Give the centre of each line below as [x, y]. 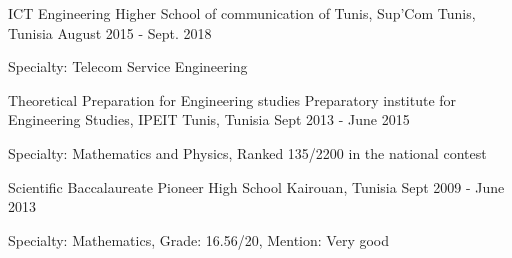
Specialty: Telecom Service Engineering [128, 66]
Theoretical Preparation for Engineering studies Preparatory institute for [232, 99]
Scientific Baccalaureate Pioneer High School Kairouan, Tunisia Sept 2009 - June [256, 186]
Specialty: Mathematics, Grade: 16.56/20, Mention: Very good [199, 239]
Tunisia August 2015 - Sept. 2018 [110, 32]
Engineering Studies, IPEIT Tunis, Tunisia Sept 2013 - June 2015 [209, 119]
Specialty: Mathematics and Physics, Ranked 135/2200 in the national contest [247, 152]
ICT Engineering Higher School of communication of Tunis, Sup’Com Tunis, [242, 13]
